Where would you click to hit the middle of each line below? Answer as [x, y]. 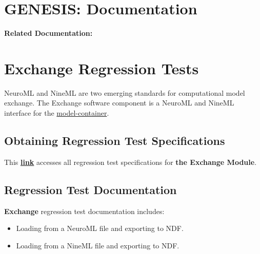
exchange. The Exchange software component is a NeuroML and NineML [119, 103]
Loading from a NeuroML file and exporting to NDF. [100, 228]
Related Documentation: [48, 33]
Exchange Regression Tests [102, 68]
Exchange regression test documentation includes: [84, 211]
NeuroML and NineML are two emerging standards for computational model [125, 92]
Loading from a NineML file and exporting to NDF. [98, 245]
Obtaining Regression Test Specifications [115, 141]
